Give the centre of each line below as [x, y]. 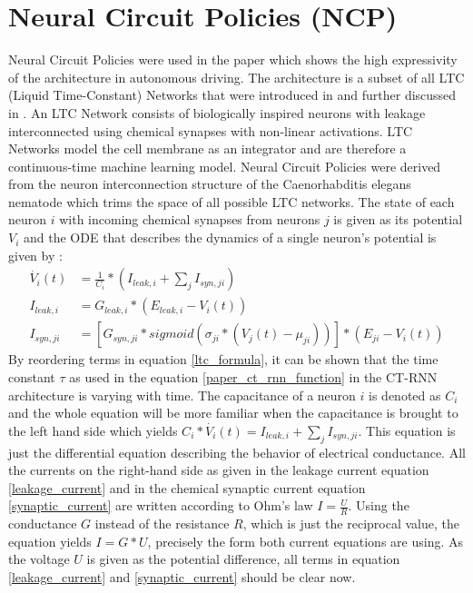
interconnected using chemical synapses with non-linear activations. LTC [211, 130]
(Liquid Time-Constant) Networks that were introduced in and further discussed [232, 95]
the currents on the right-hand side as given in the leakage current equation [219, 470]
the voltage [39, 559]
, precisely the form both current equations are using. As [305, 541]
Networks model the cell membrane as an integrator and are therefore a [207, 148]
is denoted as [405, 395]
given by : [35, 255]
